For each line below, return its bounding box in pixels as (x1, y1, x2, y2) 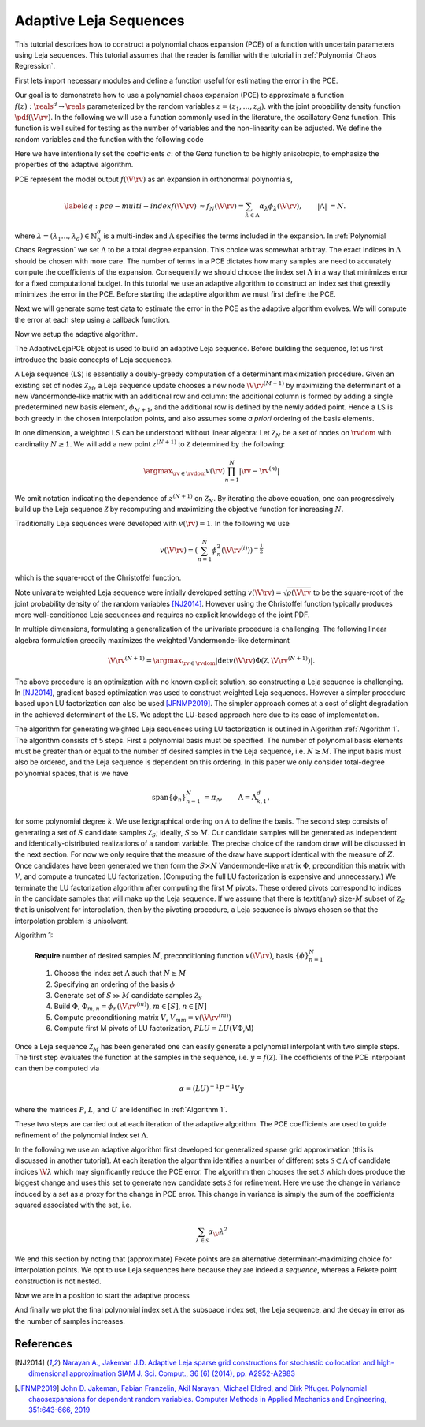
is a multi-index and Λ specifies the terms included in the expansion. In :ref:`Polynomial (103, 231, 386, 241)
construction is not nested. (14, 1276, 102, 1286)
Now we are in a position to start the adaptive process (14, 1291, 190, 1301)
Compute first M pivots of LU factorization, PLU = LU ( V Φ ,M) (54, 1024, 254, 1033)
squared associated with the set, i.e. (14, 1200, 132, 1209)
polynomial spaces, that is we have (14, 768, 129, 778)
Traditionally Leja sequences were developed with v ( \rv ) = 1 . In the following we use (14, 519, 290, 529)
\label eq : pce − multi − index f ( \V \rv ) (64, 201, 197, 211)
